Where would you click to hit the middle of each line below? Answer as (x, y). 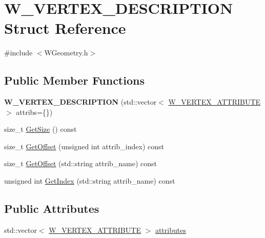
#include (18, 53)
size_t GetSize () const (40, 129)
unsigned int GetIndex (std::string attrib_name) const (90, 181)
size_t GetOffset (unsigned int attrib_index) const (84, 146)
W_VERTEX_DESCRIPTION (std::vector (80, 102)
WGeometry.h (66, 53)
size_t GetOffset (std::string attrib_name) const (81, 163)
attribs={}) (34, 112)
